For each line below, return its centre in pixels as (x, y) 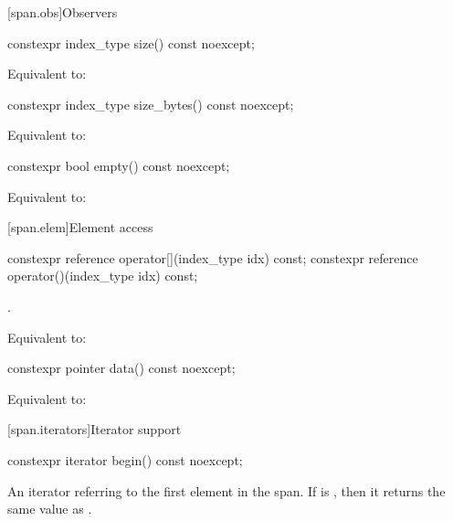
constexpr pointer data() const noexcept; (121, 368)
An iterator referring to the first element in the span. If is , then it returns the (226, 490)
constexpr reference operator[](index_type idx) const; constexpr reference (213, 257)
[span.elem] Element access (80, 227)
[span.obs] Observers (63, 12)
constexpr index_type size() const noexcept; (131, 43)
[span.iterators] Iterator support (95, 429)
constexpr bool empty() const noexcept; (119, 165)
